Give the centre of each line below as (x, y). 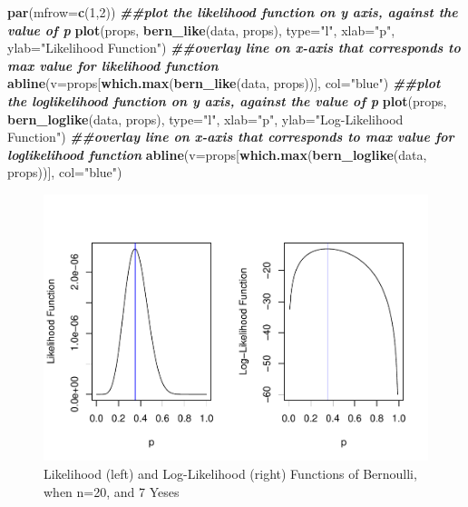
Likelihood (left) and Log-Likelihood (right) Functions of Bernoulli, (230, 474)
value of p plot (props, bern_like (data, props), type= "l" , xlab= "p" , (201, 30)
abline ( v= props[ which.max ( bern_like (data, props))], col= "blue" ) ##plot (224, 83)
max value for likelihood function (113, 65)
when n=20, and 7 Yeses (112, 491)
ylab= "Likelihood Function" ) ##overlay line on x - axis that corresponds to (234, 48)
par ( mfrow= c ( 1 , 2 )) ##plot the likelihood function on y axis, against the (233, 12)
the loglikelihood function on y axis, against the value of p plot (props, (227, 100)
